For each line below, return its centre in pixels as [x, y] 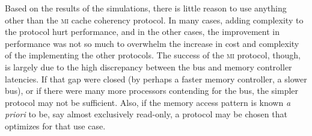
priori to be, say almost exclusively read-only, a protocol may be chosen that [146, 114]
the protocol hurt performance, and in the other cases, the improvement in [142, 32]
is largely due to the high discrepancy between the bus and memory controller [148, 66]
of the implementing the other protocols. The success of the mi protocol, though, [153, 55]
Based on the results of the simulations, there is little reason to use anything [146, 8]
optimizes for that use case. [55, 125]
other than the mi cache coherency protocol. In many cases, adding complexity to [154, 20]
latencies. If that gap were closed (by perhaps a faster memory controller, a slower [156, 79]
